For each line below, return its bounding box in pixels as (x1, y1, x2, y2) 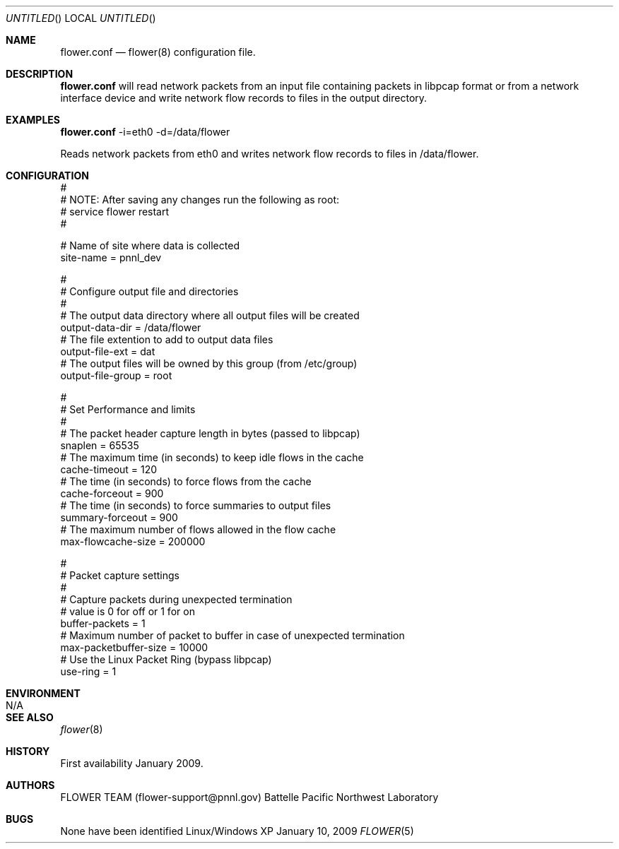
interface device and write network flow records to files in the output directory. (60, 92, 428, 104)
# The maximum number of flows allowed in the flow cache (60, 523, 336, 535)
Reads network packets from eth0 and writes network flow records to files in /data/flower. (60, 148, 479, 160)
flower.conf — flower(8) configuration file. (60, 46, 256, 58)
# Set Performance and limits (60, 403, 196, 415)
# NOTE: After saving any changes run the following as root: (60, 194, 340, 206)
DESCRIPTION (6, 68, 73, 80)
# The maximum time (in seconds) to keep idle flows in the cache (60, 451, 364, 463)
